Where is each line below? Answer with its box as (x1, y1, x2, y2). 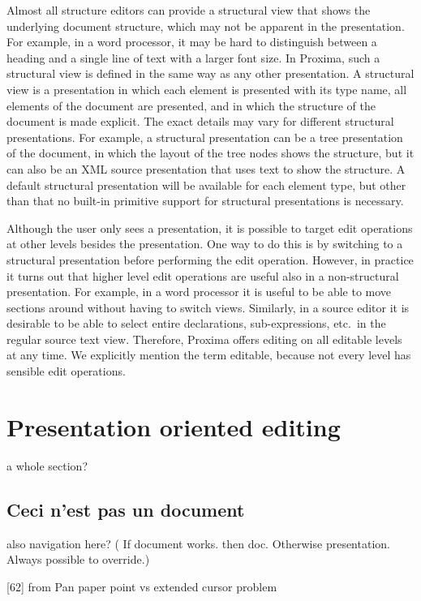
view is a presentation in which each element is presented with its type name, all (6, 80, 407, 97)
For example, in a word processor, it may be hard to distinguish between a (6, 33, 377, 50)
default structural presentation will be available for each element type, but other (6, 176, 406, 193)
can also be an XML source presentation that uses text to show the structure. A (6, 160, 406, 177)
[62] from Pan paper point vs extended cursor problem (6, 577, 277, 595)
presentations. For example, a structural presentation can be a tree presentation (6, 128, 403, 145)
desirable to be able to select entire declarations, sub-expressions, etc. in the (6, 315, 386, 332)
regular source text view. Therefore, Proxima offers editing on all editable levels (6, 330, 402, 347)
